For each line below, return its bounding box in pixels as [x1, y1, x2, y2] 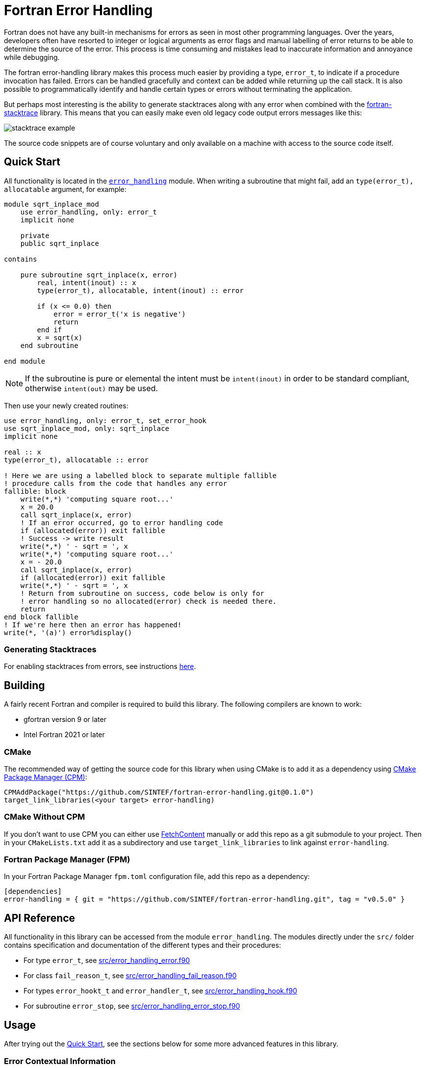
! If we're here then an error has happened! [4, 620, 182, 629]
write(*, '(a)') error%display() [4, 628, 132, 637]
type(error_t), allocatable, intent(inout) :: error [37, 286, 244, 294]
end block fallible [4, 613, 78, 621]
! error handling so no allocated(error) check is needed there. [20, 597, 277, 605]
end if [37, 325, 62, 334]
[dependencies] [4, 887, 62, 896]
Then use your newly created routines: [4, 401, 128, 410]
